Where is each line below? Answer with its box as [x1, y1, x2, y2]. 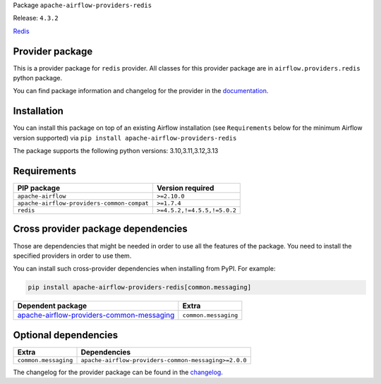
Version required [156, 184, 214, 193]
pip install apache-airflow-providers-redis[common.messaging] [28, 283, 252, 292]
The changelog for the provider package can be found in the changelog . [13, 368, 224, 376]
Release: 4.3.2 [13, 14, 59, 23]
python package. [13, 74, 63, 83]
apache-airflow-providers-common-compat [17, 200, 150, 208]
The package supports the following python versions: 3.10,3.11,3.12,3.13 [13, 147, 219, 155]
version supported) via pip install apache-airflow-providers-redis [13, 133, 237, 142]
